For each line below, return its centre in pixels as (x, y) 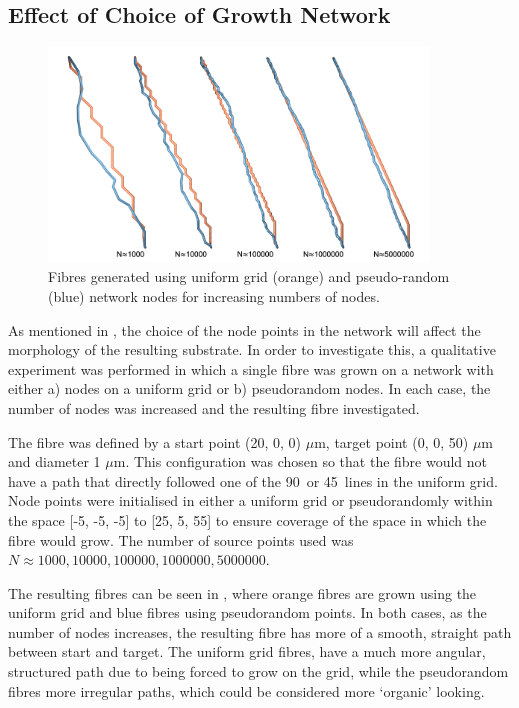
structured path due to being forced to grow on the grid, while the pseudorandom (258, 671)
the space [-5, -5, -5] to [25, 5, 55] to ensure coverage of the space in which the (247, 519)
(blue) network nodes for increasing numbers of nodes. (214, 295)
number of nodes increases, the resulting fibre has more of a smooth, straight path (260, 631)
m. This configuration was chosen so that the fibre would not (300, 461)
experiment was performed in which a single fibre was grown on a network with (251, 368)
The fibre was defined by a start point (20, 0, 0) (155, 441)
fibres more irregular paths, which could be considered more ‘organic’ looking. (246, 690)
